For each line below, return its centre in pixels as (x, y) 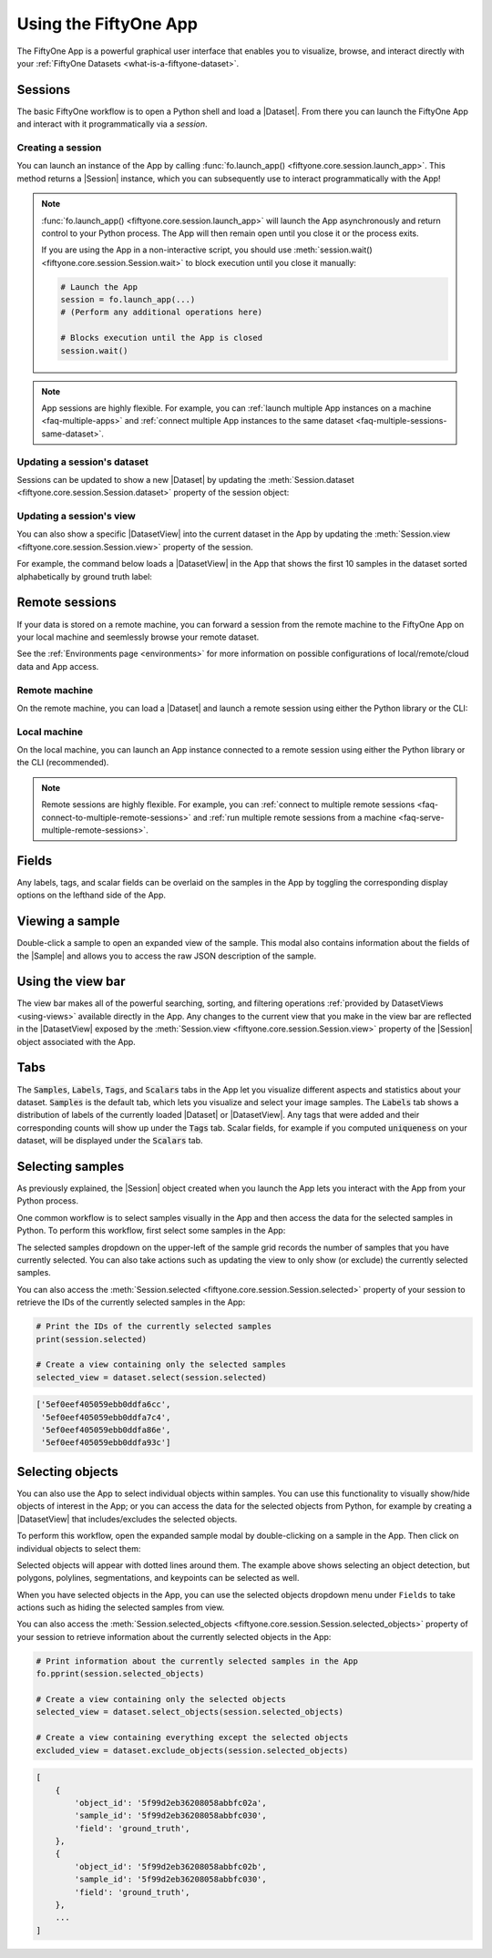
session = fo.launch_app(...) (128, 300)
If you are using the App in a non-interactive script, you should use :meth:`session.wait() (207, 250)
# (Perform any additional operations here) (162, 313)
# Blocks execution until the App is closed (162, 338)
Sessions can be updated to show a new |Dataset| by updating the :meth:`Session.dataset (185, 479)
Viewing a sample (68, 922)
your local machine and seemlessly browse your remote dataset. (138, 637)
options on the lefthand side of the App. (92, 895)
